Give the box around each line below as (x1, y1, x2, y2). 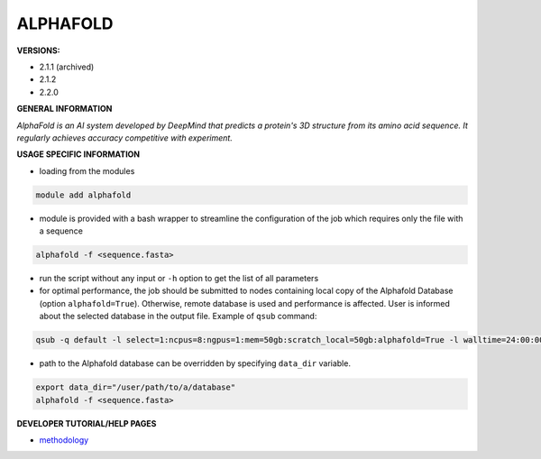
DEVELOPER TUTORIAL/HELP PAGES (16, 418, 157, 428)
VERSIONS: (16, 45, 60, 56)
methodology (39, 434, 89, 445)
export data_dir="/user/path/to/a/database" (35, 382, 236, 392)
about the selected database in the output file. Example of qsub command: (39, 311, 317, 322)
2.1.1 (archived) (39, 61, 95, 72)
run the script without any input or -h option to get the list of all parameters (39, 273, 319, 283)
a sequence (39, 225, 83, 236)
